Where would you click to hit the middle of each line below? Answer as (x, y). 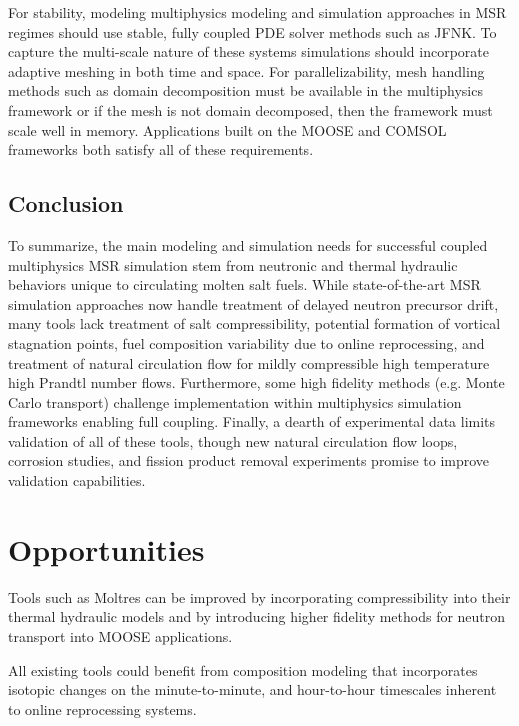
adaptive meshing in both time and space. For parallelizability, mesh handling (246, 70)
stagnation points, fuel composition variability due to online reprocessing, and (246, 342)
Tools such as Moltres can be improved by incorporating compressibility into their (259, 596)
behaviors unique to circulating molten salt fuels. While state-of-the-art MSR (244, 284)
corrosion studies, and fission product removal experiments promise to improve (249, 460)
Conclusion (66, 203)
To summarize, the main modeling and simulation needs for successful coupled (248, 244)
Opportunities (106, 548)
